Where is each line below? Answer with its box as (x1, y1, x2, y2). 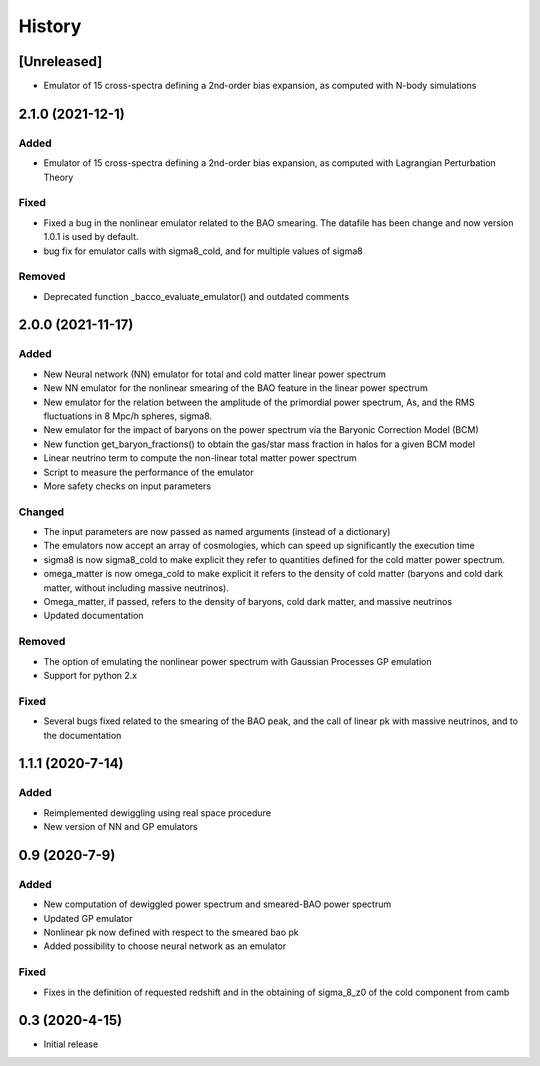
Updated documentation (43, 610, 144, 622)
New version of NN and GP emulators (43, 821, 199, 833)
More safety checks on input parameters (43, 480, 212, 492)
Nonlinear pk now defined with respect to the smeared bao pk (43, 926, 299, 938)
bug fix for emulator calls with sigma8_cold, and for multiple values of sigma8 (43, 245, 364, 257)
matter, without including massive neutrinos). (43, 581, 229, 594)
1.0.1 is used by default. (43, 231, 139, 243)
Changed (18, 505, 65, 519)
